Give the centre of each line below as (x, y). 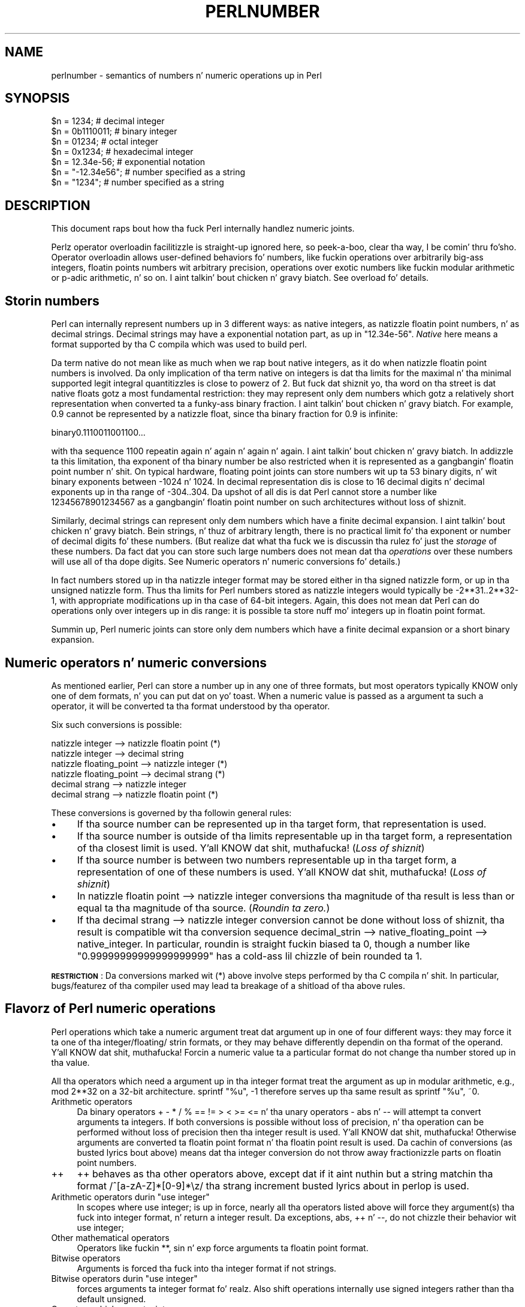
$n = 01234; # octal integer (105, 142)
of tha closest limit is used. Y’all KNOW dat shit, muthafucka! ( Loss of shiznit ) (251, 848)
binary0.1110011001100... (98, 433)
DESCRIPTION (48, 205)
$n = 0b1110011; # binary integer (114, 131)
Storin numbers (52, 301)
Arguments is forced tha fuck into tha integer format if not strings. (207, 1268)
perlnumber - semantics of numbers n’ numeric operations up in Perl (186, 75)
